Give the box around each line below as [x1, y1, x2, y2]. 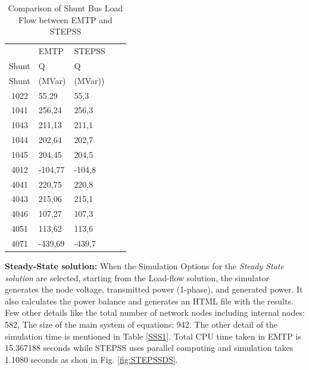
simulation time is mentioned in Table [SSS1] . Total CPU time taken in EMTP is [5, 329, 301, 342]
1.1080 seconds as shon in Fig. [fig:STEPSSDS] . [5, 353, 178, 365]
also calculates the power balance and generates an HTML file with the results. [5, 294, 294, 307]
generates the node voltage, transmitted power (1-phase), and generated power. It [5, 283, 303, 296]
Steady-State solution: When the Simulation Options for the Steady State [5, 260, 284, 272]
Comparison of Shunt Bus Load [8, 2, 123, 14]
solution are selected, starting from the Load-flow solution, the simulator [5, 271, 270, 284]
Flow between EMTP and [18, 13, 113, 26]
